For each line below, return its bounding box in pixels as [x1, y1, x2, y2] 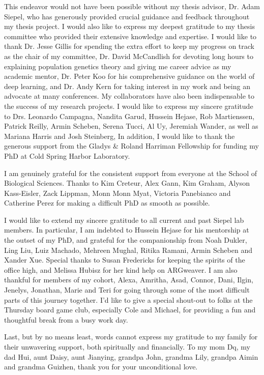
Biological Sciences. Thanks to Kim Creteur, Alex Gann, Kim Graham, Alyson [4, 178, 250, 188]
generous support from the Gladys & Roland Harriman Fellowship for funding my [4, 140, 259, 151]
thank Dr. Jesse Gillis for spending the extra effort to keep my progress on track [4, 41, 254, 51]
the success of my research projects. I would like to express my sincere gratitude [4, 100, 253, 111]
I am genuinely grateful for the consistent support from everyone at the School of [4, 167, 257, 178]
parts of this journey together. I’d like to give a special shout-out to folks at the [4, 294, 253, 305]
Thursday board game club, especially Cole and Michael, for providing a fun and [4, 304, 256, 315]
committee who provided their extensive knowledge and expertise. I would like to [4, 31, 257, 41]
